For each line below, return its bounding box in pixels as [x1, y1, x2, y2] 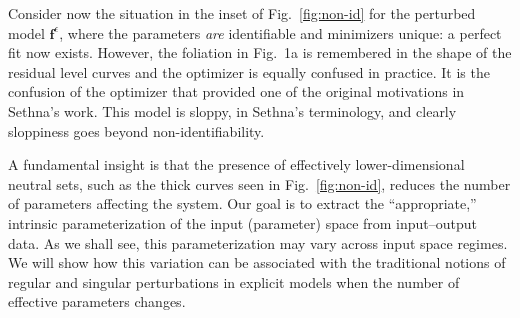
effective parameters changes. [8, 291, 186, 312]
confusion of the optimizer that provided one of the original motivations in [8, 81, 465, 102]
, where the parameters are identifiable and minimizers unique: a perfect [59, 22, 502, 43]
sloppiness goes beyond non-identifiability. [8, 120, 265, 141]
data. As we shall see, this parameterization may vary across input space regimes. [8, 232, 508, 253]
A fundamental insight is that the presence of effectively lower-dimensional [8, 154, 465, 175]
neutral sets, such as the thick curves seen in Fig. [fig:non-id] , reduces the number [8, 173, 511, 194]
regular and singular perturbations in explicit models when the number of [8, 271, 460, 292]
